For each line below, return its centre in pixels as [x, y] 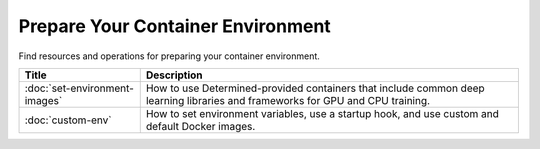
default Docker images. [200, 126]
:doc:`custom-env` [68, 120]
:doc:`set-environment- [79, 88]
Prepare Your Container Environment [175, 26]
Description [174, 75]
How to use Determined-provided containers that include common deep [315, 88]
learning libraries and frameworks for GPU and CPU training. [287, 100]
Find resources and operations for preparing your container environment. [169, 56]
